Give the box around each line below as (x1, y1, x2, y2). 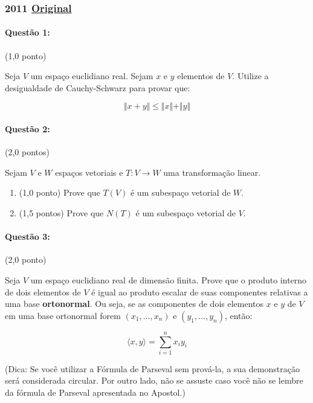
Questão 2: (5, 123, 50, 135)
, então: (224, 309, 253, 321)
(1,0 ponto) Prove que (19, 186, 100, 199)
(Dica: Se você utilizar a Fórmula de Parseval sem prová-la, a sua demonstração (5, 362, 300, 375)
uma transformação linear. (163, 166, 261, 178)
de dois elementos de (5, 285, 81, 298)
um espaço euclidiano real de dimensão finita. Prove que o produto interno (30, 273, 307, 286)
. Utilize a (232, 69, 269, 82)
